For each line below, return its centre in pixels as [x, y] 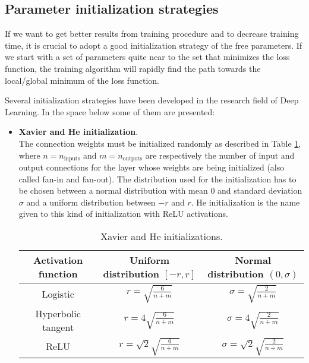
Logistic [58, 293]
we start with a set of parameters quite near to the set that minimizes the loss [147, 57]
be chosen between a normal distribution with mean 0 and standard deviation [160, 190]
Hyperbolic [58, 313]
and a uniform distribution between [91, 202]
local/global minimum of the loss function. [82, 80]
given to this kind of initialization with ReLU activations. [123, 214]
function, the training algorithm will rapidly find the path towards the [133, 68]
